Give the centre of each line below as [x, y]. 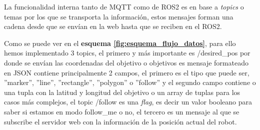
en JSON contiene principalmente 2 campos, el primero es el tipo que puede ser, [127, 72]
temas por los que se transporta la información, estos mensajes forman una [119, 16]
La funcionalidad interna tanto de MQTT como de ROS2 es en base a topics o [124, 6]
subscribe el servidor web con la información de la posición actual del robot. [120, 121]
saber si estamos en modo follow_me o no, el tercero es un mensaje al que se [122, 111]
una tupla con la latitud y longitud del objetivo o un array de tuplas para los [122, 92]
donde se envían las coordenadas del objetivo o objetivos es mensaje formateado [126, 62]
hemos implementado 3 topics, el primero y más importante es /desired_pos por [127, 53]
